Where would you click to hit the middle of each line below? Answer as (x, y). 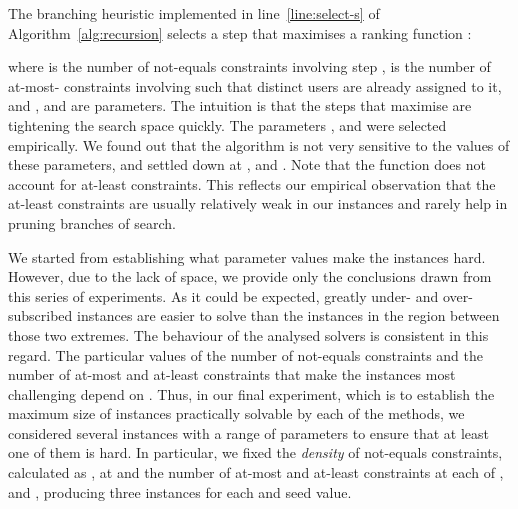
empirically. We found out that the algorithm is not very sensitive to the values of (259, 144)
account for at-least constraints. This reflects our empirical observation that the (252, 183)
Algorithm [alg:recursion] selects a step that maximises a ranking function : (240, 32)
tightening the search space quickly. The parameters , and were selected (227, 124)
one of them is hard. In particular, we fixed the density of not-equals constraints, (255, 452)
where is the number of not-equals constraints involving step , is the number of (249, 66)
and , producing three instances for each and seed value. (180, 491)
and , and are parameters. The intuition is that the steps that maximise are (240, 105)
